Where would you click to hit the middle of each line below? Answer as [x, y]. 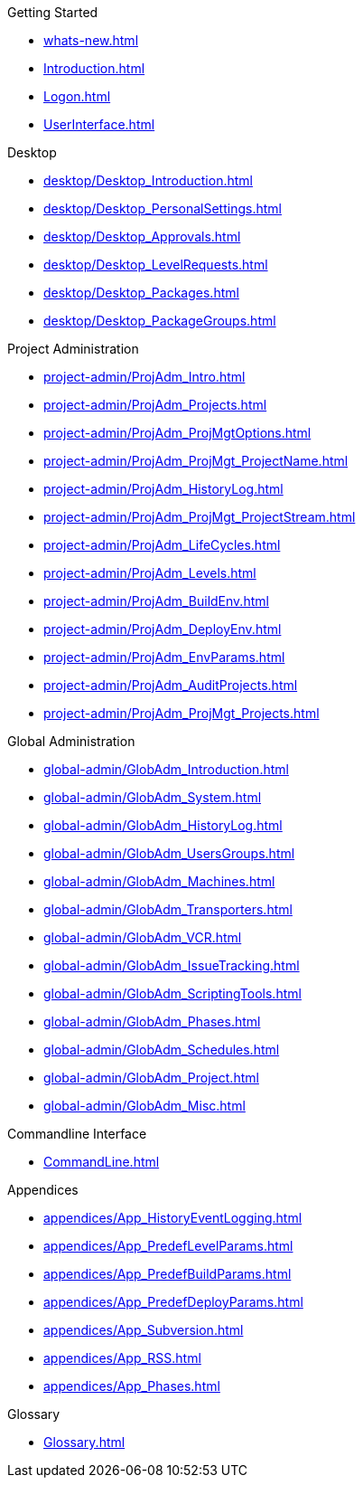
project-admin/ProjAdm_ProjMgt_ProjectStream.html [200, 517]
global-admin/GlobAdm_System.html [153, 797]
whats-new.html [91, 40]
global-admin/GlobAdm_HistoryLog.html [163, 825]
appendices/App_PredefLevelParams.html [168, 1246]
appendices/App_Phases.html [132, 1386]
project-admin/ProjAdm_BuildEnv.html [156, 601]
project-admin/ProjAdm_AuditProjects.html [171, 685]
